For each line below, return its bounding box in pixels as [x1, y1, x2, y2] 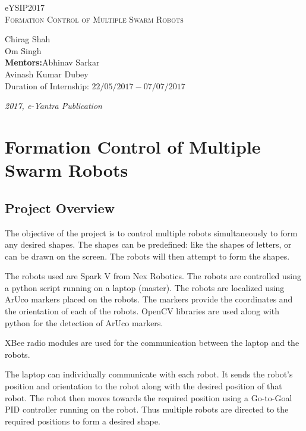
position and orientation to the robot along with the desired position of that [5, 380, 282, 392]
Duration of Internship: [5, 79, 89, 92]
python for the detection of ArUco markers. [5, 316, 163, 329]
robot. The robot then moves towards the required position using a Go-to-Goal [5, 391, 292, 404]
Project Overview [5, 198, 115, 217]
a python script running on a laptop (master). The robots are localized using [5, 281, 285, 293]
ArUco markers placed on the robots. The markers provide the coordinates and [5, 293, 293, 305]
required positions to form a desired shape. [5, 414, 160, 427]
